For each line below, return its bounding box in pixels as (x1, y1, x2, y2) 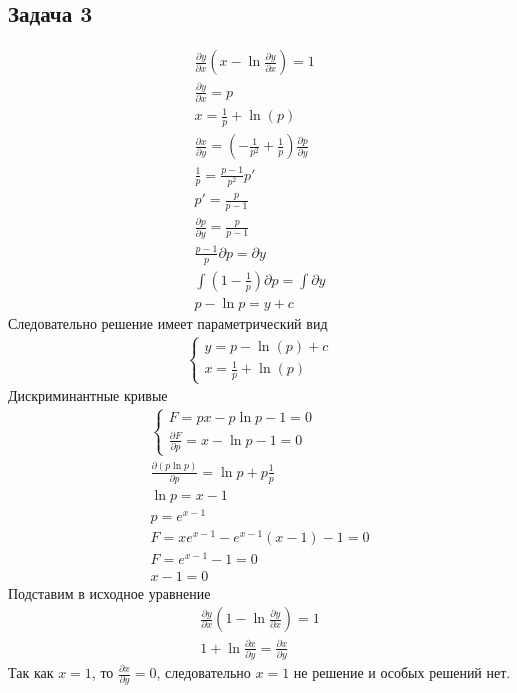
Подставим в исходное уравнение (8, 582, 211, 603)
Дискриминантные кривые (8, 385, 168, 406)
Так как (8, 662, 54, 682)
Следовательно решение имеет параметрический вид (8, 312, 328, 333)
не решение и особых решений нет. (293, 662, 511, 682)
